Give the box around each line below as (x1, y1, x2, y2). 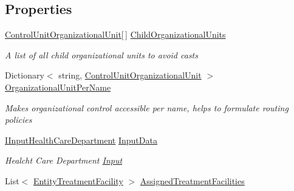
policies (5, 113, 32, 126)
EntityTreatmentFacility (33, 174, 123, 187)
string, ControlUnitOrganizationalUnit (58, 69, 202, 82)
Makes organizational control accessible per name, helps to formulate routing (5, 101, 289, 114)
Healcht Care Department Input (5, 154, 123, 167)
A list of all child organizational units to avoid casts (5, 48, 198, 61)
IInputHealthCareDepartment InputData (5, 133, 157, 146)
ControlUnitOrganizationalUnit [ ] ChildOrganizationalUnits (5, 28, 226, 41)
